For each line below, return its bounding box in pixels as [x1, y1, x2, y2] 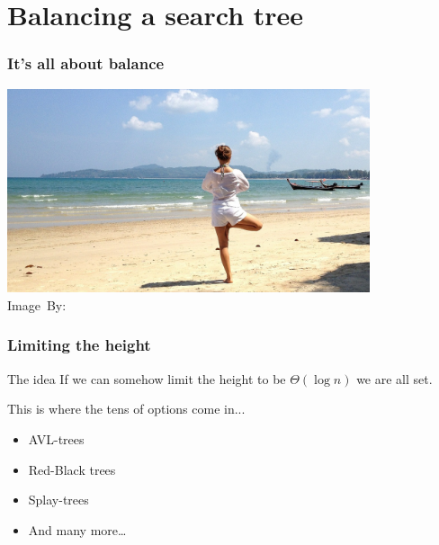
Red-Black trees [28, 460, 116, 478]
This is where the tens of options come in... [7, 399, 246, 418]
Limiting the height [7, 334, 151, 356]
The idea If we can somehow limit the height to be [7, 369, 286, 388]
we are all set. [356, 369, 433, 388]
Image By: [7, 295, 67, 314]
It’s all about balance [7, 52, 165, 75]
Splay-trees [28, 490, 89, 509]
